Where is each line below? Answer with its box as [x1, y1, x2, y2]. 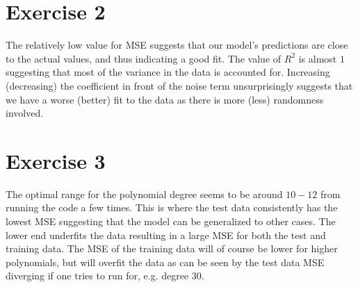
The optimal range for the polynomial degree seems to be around [6, 186, 283, 201]
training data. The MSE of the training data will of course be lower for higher [6, 241, 338, 256]
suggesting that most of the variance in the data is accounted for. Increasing [6, 65, 330, 79]
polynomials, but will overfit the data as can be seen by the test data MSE [6, 254, 325, 269]
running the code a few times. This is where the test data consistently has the [6, 200, 338, 215]
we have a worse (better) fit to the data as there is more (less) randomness [6, 92, 324, 106]
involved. [6, 106, 44, 120]
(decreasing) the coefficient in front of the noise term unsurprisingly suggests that [6, 78, 353, 92]
